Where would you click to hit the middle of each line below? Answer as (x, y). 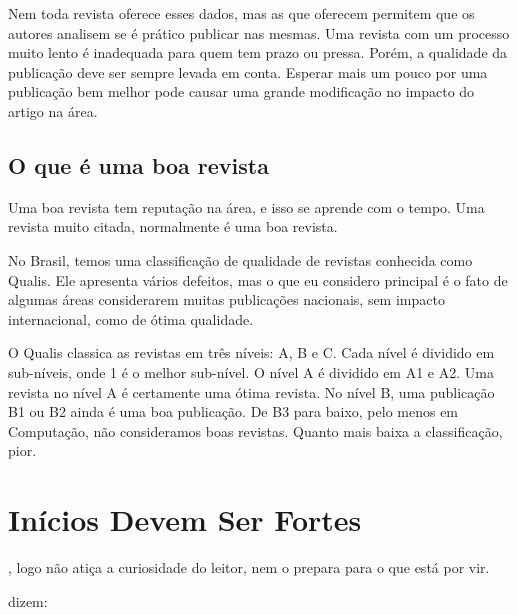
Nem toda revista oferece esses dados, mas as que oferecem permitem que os (241, 13)
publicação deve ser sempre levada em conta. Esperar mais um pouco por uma (248, 71)
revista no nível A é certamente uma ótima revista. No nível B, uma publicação (251, 391)
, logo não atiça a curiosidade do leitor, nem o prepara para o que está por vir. (249, 567)
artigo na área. (53, 110)
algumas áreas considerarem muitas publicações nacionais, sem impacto (226, 299)
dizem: (28, 600)
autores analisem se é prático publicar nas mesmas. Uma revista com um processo (259, 32)
